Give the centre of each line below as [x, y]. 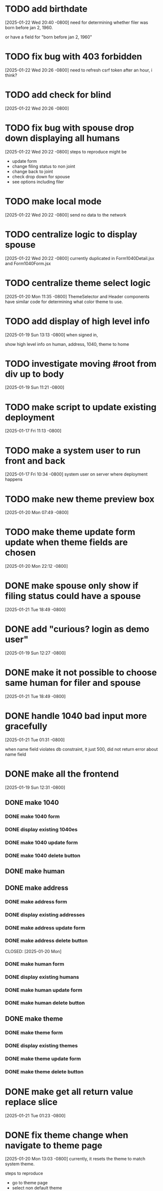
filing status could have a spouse [73, 596]
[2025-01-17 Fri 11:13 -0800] [33, 431]
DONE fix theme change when [67, 1135]
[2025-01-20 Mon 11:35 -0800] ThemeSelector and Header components [77, 296]
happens [14, 479]
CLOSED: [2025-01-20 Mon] [33, 951]
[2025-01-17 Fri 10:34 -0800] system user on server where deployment [76, 474]
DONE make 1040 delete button [43, 855]
